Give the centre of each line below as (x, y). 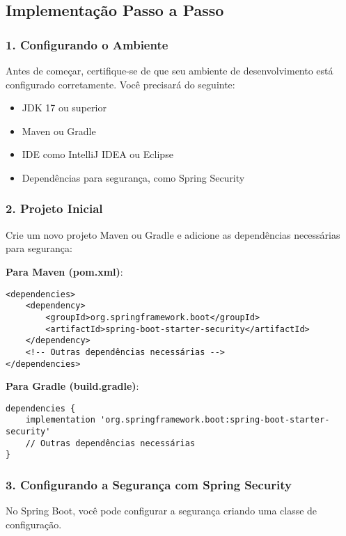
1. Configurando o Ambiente (87, 44)
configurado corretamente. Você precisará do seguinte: (120, 84)
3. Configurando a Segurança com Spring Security (149, 484)
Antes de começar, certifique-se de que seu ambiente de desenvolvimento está (170, 70)
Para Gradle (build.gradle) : (72, 386)
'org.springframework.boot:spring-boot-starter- (215, 420)
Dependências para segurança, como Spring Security (133, 177)
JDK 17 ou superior (64, 108)
